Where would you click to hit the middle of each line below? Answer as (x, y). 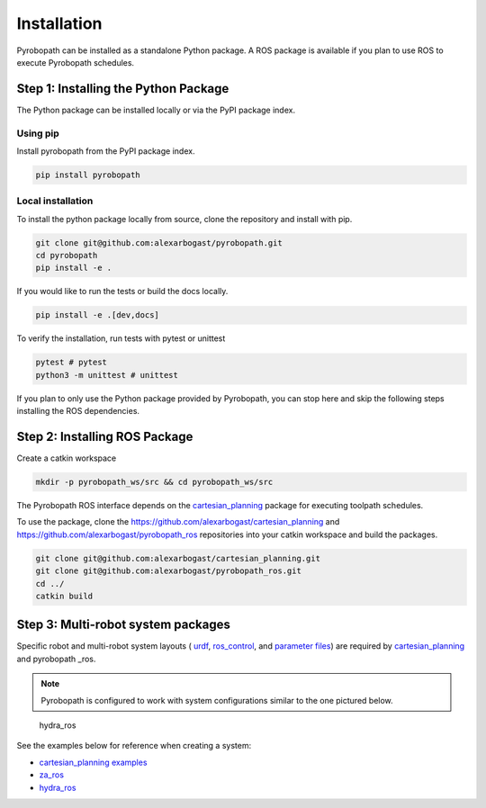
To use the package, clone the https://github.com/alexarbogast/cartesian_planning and (178, 522)
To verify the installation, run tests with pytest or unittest (121, 338)
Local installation (55, 201)
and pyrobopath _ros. (56, 659)
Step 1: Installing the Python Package (123, 89)
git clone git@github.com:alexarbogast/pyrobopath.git (159, 242)
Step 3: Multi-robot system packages (124, 625)
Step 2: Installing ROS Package (105, 436)
